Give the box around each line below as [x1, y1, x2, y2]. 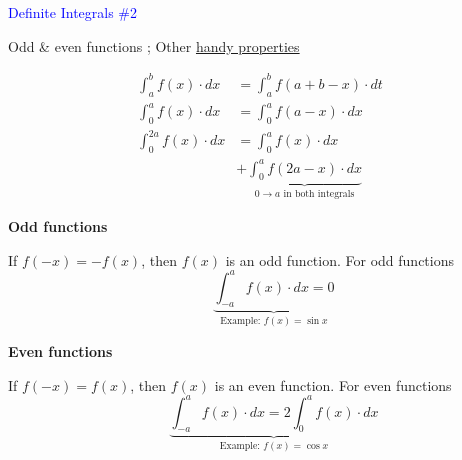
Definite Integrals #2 [8, 2, 138, 22]
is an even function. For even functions [214, 374, 452, 395]
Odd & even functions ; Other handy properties [8, 35, 300, 56]
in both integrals [283, 189, 355, 200]
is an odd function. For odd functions [225, 249, 455, 270]
